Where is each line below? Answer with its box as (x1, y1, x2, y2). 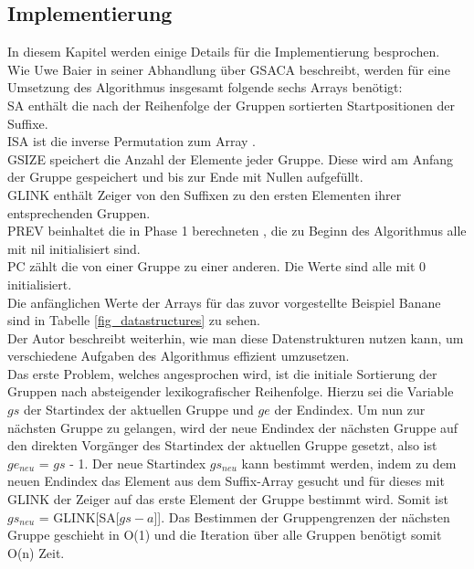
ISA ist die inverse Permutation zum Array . (7, 132, 256, 151)
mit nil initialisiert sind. (7, 238, 141, 258)
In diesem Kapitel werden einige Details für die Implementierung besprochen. (7, 42, 440, 61)
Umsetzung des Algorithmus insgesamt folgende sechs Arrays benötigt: (7, 78, 403, 97)
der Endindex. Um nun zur (274, 400, 426, 419)
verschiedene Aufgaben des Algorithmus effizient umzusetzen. (7, 346, 350, 365)
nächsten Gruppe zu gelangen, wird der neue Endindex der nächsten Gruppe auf (7, 417, 458, 437)
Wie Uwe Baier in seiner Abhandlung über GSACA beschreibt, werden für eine (7, 59, 450, 79)
